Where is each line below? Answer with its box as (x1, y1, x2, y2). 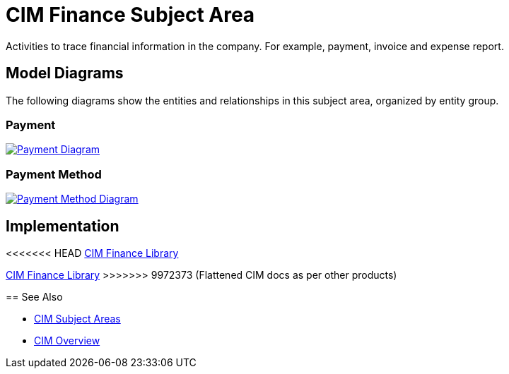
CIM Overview (34, 334, 100, 346)
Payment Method (6, 167, 102, 181)
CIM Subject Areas (34, 312, 121, 325)
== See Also (6, 290, 63, 303)
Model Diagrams (6, 64, 124, 83)
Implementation (6, 217, 119, 235)
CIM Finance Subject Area (6, 3, 255, 27)
